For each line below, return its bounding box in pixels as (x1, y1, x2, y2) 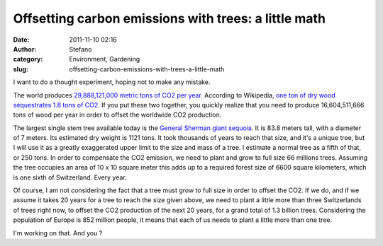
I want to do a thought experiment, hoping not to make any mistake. (13, 78, 211, 86)
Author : (13, 45, 37, 53)
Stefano (69, 45, 92, 53)
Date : (13, 35, 30, 44)
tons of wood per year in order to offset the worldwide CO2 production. (13, 110, 222, 119)
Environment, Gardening (69, 55, 140, 64)
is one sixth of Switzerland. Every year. (13, 173, 127, 182)
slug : (13, 64, 28, 74)
